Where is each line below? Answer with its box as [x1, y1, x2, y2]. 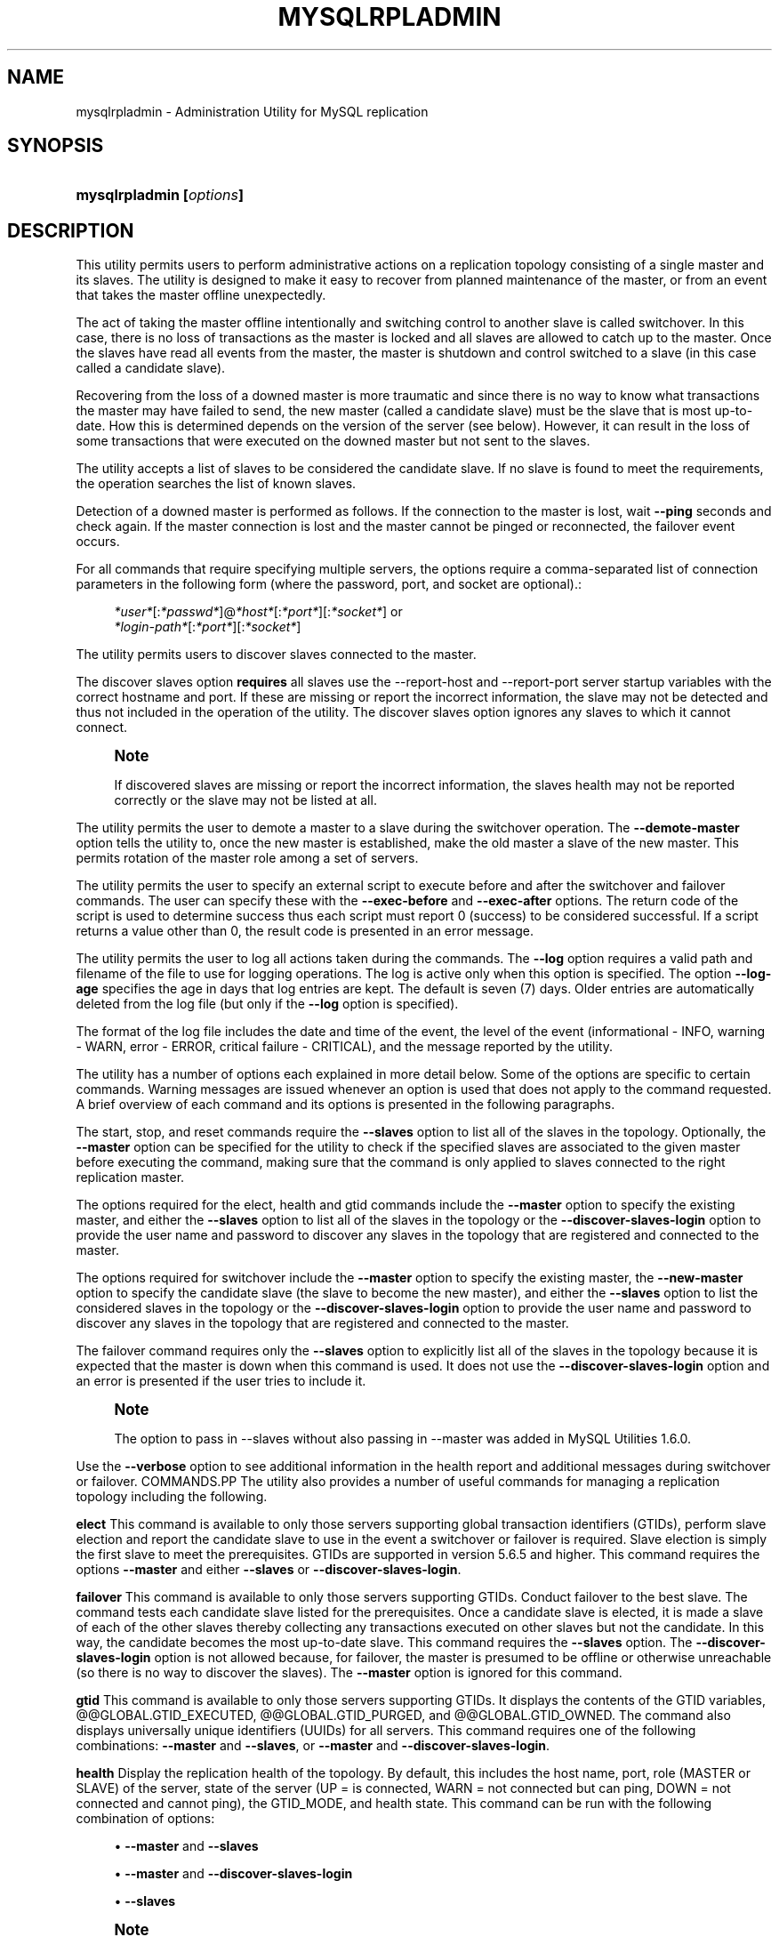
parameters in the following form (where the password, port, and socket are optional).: [76, 576, 582, 592]
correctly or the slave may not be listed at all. [114, 792, 377, 808]
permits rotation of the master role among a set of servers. [76, 850, 419, 866]
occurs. [76, 534, 120, 550]
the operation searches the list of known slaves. [76, 476, 357, 492]
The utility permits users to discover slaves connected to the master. [76, 647, 477, 663]
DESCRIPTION [7, 219, 134, 242]
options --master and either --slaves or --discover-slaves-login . [76, 1562, 462, 1578]
